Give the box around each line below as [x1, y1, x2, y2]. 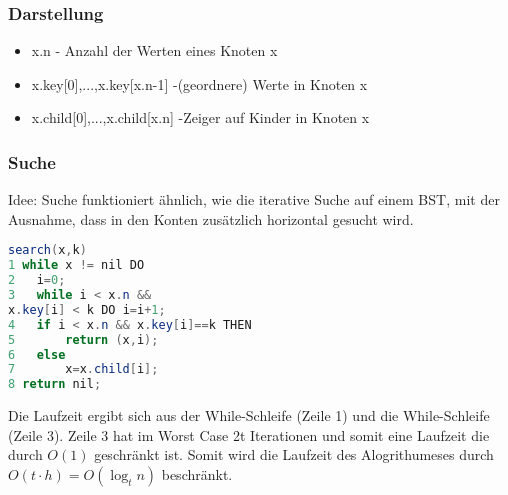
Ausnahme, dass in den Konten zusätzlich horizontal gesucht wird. [8, 208, 414, 229]
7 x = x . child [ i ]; [8, 362, 159, 377]
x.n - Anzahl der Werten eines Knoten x [31, 40, 278, 61]
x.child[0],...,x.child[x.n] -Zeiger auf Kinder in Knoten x [31, 107, 370, 128]
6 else [8, 347, 66, 362]
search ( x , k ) [8, 243, 87, 258]
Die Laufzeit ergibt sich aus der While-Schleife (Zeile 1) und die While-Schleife [8, 405, 490, 426]
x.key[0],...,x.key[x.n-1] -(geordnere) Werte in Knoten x [31, 73, 368, 94]
